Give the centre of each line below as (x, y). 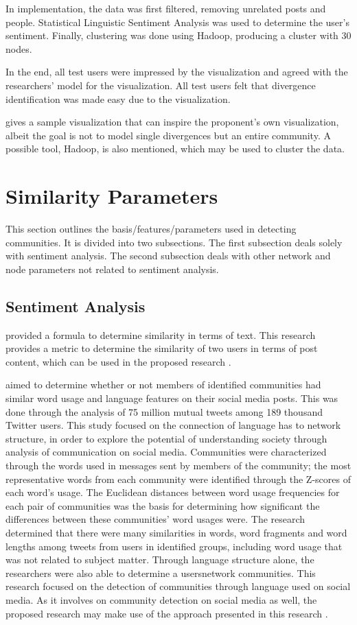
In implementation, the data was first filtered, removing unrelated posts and (166, 8)
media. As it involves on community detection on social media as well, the (161, 599)
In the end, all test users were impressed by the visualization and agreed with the (177, 72)
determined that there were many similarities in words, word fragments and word (176, 532)
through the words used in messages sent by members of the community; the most (178, 465)
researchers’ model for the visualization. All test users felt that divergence (161, 85)
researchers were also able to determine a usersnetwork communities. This (161, 573)
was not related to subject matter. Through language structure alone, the (160, 559)
